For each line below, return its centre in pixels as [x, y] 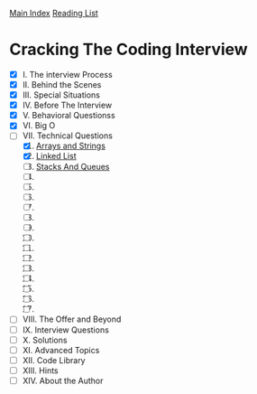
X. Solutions [45, 340]
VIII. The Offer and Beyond [72, 319]
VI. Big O [39, 126]
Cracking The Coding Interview [128, 50]
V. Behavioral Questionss [69, 116]
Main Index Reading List [54, 13]
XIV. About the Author [63, 380]
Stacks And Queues [73, 166]
